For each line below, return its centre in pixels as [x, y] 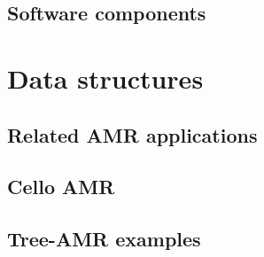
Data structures [105, 78]
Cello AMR [61, 187]
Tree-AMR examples [104, 239]
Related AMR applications [132, 134]
